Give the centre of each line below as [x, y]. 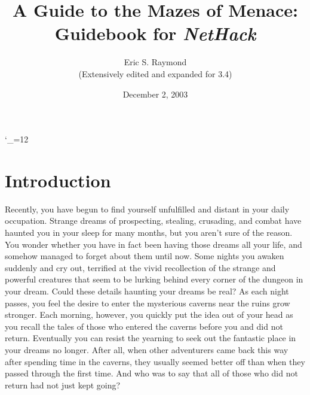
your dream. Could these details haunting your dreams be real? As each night [147, 291]
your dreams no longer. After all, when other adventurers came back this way [147, 349]
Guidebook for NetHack [155, 34]
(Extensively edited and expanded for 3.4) [155, 73]
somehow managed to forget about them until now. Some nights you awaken [145, 256]
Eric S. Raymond [155, 62]
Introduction [58, 180]
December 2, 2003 [155, 94]
